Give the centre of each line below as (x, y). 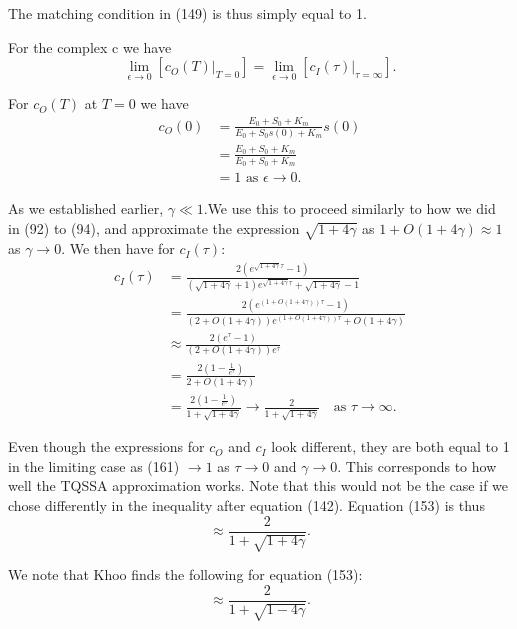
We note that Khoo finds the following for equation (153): (185, 574)
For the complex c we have (90, 46)
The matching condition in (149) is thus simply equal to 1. (187, 13)
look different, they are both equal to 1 (390, 446)
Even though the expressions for (106, 446)
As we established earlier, (86, 208)
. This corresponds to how (417, 465)
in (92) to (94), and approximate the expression (154, 227)
